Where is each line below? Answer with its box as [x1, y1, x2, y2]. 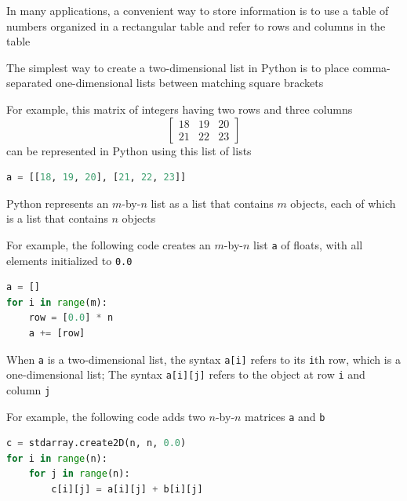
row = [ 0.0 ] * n [28, 312, 114, 324]
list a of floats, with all [253, 236, 363, 252]
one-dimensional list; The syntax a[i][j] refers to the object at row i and [6, 366, 365, 383]
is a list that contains [6, 210, 108, 227]
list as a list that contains [151, 194, 274, 211]
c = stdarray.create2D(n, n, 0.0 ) [6, 437, 187, 449]
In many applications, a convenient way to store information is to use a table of [6, 2, 389, 18]
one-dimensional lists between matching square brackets [56, 74, 324, 91]
